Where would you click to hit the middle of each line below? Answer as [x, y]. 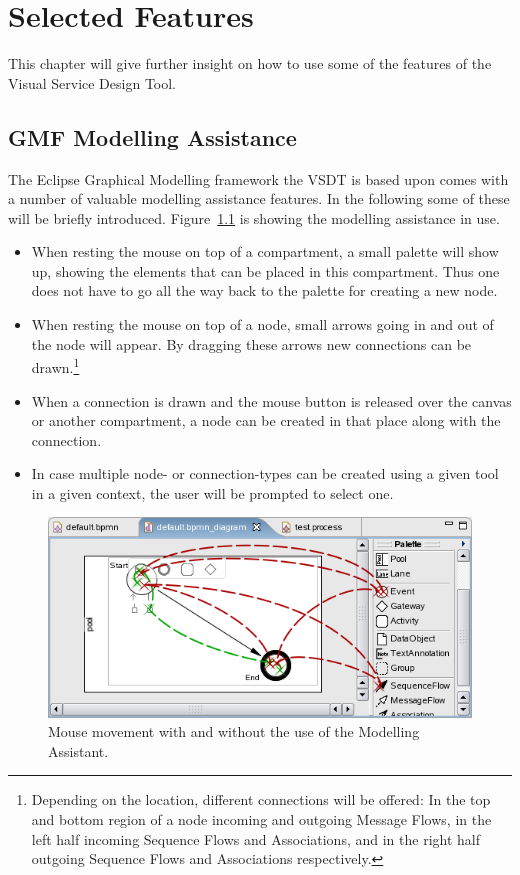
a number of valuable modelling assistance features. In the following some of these [259, 198]
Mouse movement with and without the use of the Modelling [234, 731]
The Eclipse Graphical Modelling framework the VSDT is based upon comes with [258, 178]
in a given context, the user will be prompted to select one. [212, 492]
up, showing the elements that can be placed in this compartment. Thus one [265, 270]
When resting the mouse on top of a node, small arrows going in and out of [262, 324]
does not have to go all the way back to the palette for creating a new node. [264, 290]
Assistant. [78, 750]
